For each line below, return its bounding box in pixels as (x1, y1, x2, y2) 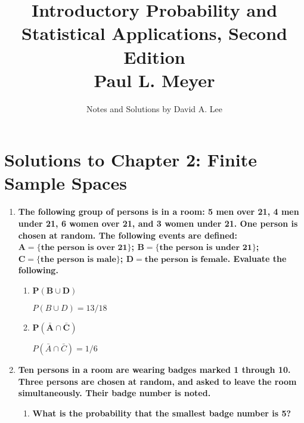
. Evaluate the (227, 252, 287, 264)
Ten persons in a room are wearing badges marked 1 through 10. (18, 363, 291, 375)
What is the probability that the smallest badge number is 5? (32, 406, 291, 419)
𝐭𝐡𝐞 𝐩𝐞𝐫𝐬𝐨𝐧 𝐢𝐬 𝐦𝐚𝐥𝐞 (41, 255, 116, 264)
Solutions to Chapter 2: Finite (4, 147, 258, 172)
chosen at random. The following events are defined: (18, 229, 237, 241)
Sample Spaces (4, 171, 127, 195)
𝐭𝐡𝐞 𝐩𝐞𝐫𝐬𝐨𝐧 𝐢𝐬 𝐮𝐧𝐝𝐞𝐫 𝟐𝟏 (159, 243, 252, 252)
